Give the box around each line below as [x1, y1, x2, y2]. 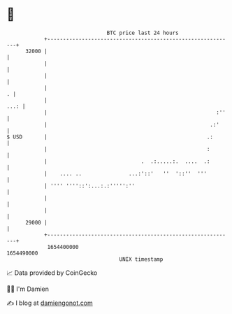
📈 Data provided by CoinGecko [6, 269, 98, 277]
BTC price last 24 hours [106, 29, 179, 36]
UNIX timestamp [119, 255, 164, 263]
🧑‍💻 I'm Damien [6, 285, 50, 293]
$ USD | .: [6, 133, 214, 141]
